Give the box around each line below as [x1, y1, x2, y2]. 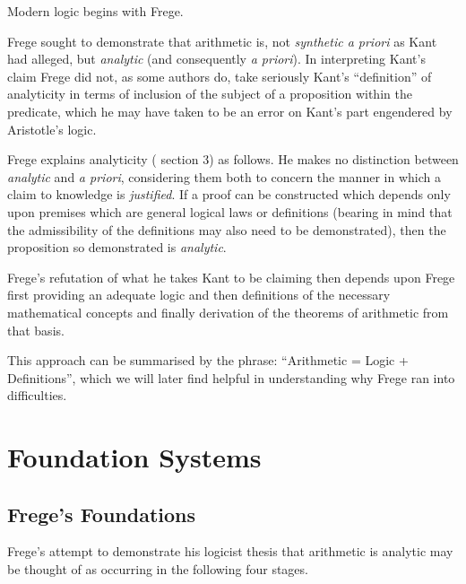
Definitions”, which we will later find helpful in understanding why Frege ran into [7, 368, 455, 387]
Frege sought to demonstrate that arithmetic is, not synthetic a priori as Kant [7, 31, 437, 50]
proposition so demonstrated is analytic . [7, 238, 227, 257]
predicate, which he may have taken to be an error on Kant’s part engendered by [7, 101, 453, 120]
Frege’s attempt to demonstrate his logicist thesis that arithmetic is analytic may [7, 542, 453, 561]
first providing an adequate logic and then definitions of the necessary [7, 285, 391, 304]
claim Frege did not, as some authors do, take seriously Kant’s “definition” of [7, 66, 432, 85]
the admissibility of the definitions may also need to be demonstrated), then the [7, 220, 446, 239]
